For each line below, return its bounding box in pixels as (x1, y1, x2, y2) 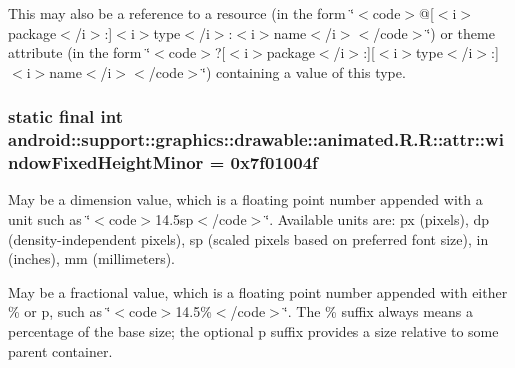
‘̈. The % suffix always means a (283, 301, 474, 322)
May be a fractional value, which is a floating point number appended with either (8, 281, 508, 302)
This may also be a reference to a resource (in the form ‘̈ (8, 3, 355, 23)
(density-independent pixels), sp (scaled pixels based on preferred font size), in (8, 228, 489, 249)
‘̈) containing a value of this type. (202, 61, 406, 82)
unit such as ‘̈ (8, 209, 91, 230)
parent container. (8, 340, 113, 361)
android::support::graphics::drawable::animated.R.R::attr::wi (8, 127, 504, 152)
